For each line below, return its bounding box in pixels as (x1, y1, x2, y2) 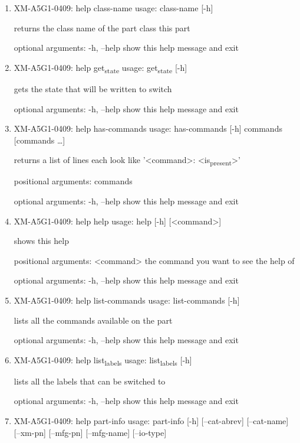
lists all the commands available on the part (14, 314, 173, 326)
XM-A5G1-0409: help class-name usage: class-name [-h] (14, 2, 213, 14)
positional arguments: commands (14, 175, 133, 187)
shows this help (14, 234, 69, 247)
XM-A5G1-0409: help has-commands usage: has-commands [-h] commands (14, 122, 282, 135)
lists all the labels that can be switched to (14, 374, 166, 387)
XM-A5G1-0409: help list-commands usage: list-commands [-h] (14, 294, 240, 306)
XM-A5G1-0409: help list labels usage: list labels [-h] (14, 353, 192, 367)
